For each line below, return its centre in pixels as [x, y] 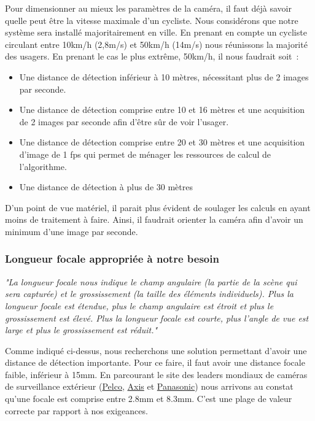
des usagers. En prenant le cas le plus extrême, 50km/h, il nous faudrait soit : [152, 56]
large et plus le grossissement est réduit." [81, 330]
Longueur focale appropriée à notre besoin [112, 259]
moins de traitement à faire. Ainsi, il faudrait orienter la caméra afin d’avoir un [154, 219]
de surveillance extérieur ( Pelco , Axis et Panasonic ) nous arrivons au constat [149, 386]
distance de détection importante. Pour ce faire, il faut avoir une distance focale [155, 362]
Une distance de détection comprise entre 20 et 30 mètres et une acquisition [162, 142]
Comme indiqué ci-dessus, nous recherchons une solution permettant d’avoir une [156, 350]
